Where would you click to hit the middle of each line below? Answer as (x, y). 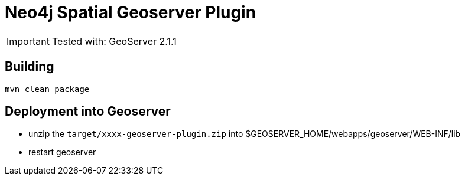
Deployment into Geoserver (88, 112)
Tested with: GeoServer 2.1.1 (114, 41)
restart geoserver (62, 152)
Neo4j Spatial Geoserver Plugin (131, 12)
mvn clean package (47, 89)
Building (30, 67)
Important (28, 41)
